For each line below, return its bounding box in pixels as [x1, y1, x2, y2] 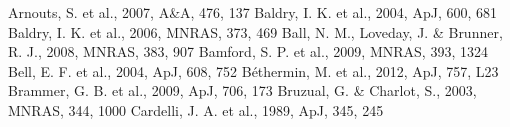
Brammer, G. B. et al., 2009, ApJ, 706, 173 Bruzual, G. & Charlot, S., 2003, [8, 80, 477, 101]
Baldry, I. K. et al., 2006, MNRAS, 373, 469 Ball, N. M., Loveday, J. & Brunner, [8, 21, 503, 42]
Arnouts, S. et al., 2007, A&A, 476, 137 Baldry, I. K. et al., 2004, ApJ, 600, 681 [8, 2, 498, 22]
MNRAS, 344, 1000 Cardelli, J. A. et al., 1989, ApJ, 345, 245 [8, 99, 384, 120]
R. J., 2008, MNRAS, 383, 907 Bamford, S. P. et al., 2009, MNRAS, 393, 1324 [8, 41, 488, 62]
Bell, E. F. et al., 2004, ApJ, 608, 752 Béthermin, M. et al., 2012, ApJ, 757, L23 [8, 60, 499, 81]
